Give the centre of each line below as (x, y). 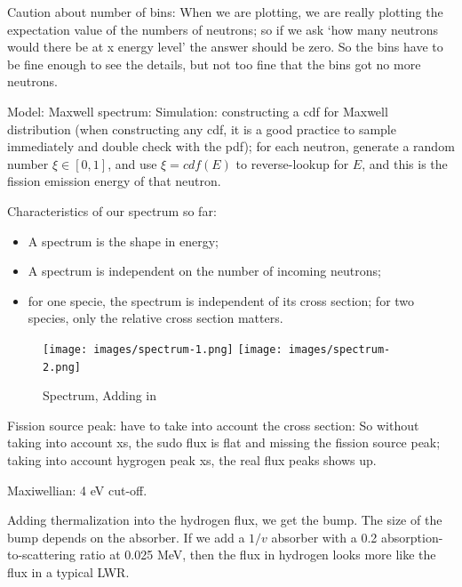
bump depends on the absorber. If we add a (126, 537)
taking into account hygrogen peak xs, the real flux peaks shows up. (192, 460)
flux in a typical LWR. (68, 571)
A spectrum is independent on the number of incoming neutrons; (204, 271)
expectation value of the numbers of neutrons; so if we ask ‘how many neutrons (223, 29)
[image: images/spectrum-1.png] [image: (163, 349)
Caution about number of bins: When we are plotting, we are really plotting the (225, 12)
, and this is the (405, 163)
